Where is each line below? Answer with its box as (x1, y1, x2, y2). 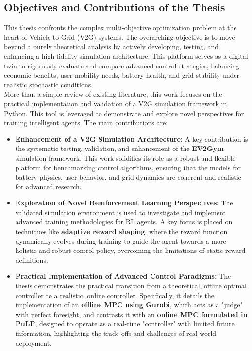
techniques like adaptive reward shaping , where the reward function (15, 226, 228, 236)
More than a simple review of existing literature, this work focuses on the (4, 89, 222, 99)
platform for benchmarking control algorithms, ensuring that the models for (15, 162, 241, 172)
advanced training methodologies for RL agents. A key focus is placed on (15, 217, 233, 227)
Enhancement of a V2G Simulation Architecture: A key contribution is (15, 134, 248, 144)
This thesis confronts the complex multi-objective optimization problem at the (4, 22, 237, 33)
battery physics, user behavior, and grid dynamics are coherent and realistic (15, 172, 241, 182)
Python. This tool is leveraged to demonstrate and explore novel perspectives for (4, 108, 244, 118)
